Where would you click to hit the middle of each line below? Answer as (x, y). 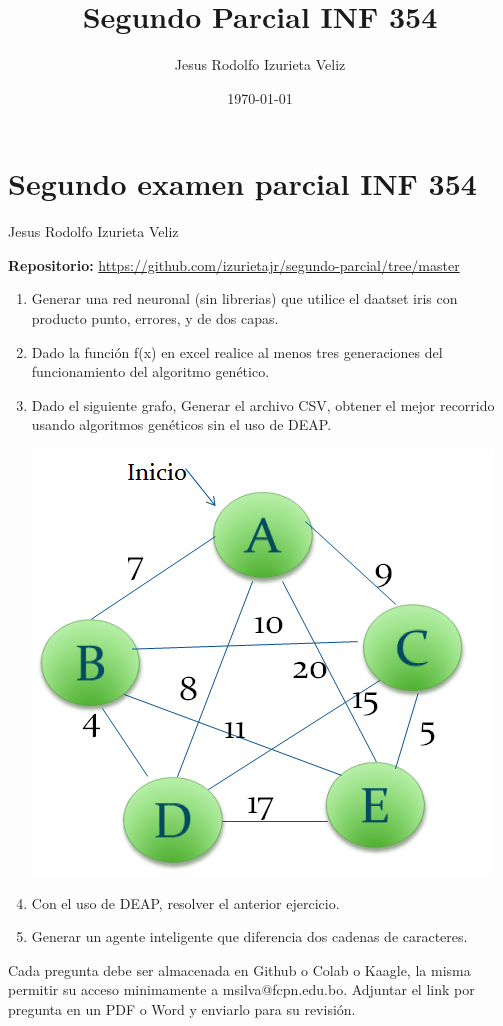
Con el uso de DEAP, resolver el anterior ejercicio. (185, 902)
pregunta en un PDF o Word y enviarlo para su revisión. (182, 1008)
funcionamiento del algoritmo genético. (150, 371)
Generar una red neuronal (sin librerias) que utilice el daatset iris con (244, 298)
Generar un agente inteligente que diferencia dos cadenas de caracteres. (249, 936)
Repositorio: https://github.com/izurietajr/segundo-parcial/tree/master (234, 264)
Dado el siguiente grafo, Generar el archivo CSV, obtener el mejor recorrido (263, 404)
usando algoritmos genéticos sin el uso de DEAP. (181, 424)
